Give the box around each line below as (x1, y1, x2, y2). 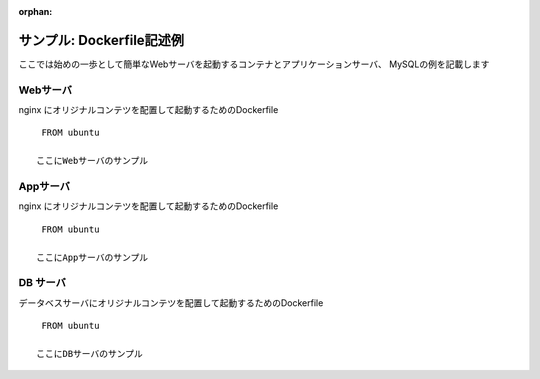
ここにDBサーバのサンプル (36, 348, 144, 359)
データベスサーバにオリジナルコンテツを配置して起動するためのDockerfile (18, 296, 324, 309)
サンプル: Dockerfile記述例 (18, 31, 185, 49)
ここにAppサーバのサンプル (36, 251, 149, 263)
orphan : (18, 6, 53, 17)
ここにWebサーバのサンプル (36, 155, 149, 167)
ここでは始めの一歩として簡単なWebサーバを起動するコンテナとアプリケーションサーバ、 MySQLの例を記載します (18, 58, 490, 70)
